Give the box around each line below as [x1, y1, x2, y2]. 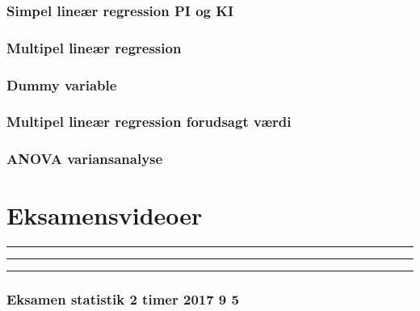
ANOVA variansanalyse [6, 149, 163, 169]
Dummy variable [6, 74, 117, 95]
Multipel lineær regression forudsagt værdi [6, 111, 292, 132]
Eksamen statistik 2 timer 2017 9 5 [6, 289, 239, 309]
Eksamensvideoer [6, 199, 203, 232]
